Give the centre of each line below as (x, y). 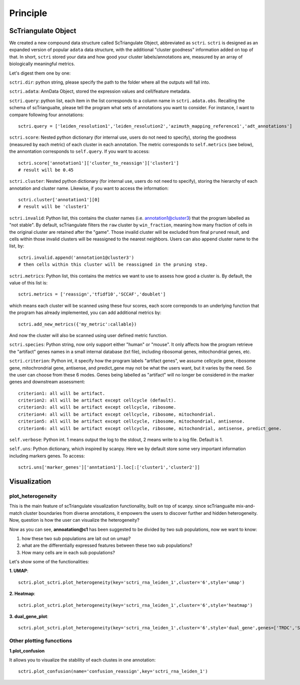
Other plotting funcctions (41, 641)
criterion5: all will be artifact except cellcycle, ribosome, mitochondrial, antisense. (131, 421)
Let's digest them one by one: (40, 73)
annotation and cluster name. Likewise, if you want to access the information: (89, 188)
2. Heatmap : (22, 594)
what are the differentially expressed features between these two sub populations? (107, 545)
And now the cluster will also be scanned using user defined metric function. (88, 335)
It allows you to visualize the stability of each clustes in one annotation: (82, 660)
